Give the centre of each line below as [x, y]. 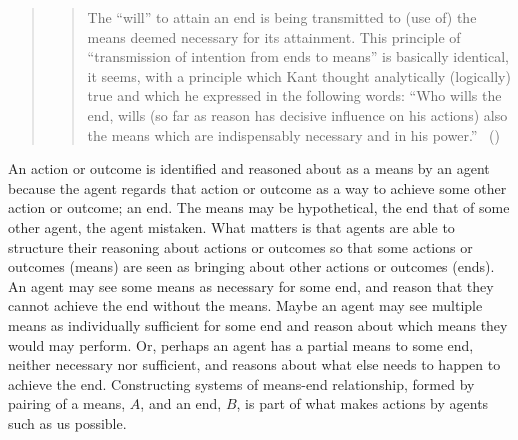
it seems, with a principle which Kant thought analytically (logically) [299, 75]
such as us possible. [67, 422]
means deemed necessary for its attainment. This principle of [274, 36]
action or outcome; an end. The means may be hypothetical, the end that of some [259, 207]
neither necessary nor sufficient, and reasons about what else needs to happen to [254, 364]
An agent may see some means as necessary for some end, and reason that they [251, 285]
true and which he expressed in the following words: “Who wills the [294, 95]
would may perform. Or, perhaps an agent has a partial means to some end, [241, 344]
